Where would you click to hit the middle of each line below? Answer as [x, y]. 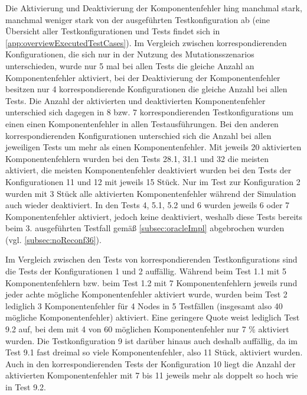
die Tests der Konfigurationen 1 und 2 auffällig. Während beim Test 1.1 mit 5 [146, 271]
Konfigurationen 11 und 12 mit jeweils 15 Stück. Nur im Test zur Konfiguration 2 [153, 181]
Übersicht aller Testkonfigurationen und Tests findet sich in [113, 31]
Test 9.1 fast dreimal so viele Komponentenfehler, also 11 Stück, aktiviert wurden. [154, 352]
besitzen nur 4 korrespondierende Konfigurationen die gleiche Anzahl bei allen [146, 89]
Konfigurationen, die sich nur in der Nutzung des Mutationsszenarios [130, 54]
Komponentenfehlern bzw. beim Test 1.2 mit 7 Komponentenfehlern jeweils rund [151, 282]
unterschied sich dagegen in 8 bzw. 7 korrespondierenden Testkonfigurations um [149, 112]
